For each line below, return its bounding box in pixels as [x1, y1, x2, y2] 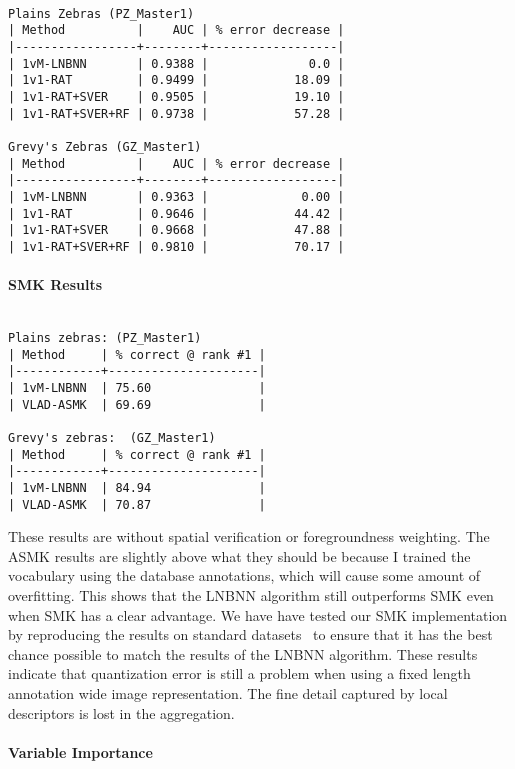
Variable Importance [8, 741, 153, 762]
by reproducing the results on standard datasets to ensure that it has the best [8, 624, 493, 645]
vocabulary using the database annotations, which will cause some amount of [8, 565, 481, 586]
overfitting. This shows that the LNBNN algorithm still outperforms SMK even [8, 584, 494, 605]
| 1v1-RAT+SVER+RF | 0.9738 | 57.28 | [8, 106, 345, 121]
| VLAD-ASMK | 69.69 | [8, 397, 266, 412]
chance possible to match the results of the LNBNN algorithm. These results [8, 643, 478, 664]
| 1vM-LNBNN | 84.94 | [8, 480, 266, 495]
